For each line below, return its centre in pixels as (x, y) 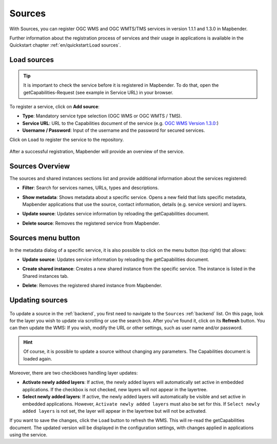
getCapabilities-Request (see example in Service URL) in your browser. (98, 92)
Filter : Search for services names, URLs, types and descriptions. (91, 188)
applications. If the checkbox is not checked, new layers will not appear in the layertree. (115, 389)
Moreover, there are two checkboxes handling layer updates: (74, 373)
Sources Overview (40, 166)
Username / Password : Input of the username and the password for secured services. (114, 130)
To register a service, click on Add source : (55, 106)
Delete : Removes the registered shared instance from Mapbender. (92, 286)
